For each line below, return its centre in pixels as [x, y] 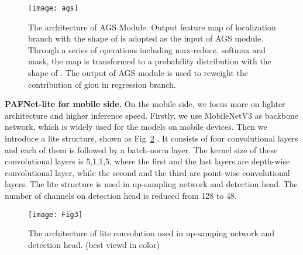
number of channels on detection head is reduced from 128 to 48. [121, 195]
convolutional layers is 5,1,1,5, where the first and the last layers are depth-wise [147, 161]
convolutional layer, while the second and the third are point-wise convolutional [147, 172]
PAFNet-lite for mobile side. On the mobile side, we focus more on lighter [145, 104]
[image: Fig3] [56, 214]
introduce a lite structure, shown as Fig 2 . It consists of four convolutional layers [151, 138]
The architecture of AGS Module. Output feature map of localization [152, 27]
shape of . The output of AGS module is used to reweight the [138, 73]
